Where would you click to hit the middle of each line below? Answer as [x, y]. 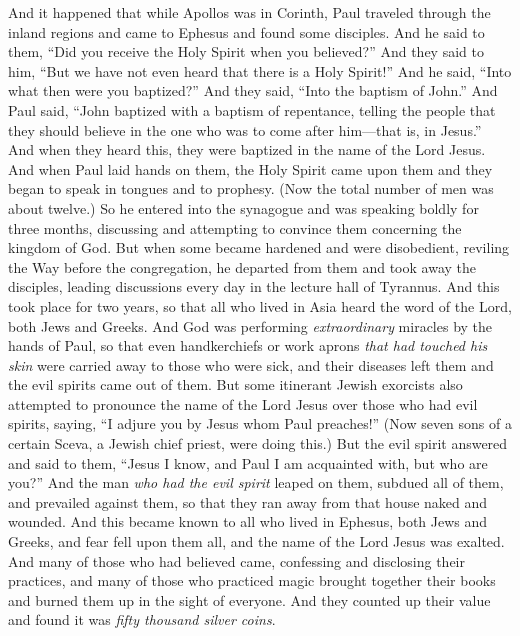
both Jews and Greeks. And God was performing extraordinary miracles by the [250, 325]
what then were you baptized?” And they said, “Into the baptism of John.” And [253, 90]
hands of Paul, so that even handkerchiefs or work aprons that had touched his [248, 345]
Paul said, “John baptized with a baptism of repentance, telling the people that [252, 109]
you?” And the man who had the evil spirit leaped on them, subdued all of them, [256, 482]
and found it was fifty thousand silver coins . [142, 619]
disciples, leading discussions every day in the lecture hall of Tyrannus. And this [254, 286]
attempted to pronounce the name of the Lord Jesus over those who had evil [243, 403]
